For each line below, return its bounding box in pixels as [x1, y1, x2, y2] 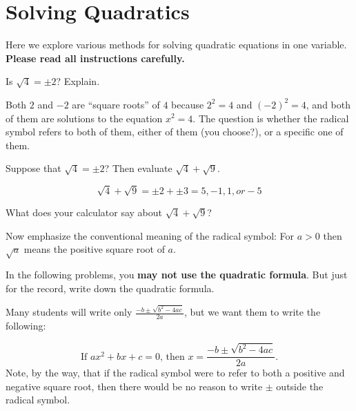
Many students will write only [6, 305, 132, 319]
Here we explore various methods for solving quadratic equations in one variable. [6, 37, 347, 52]
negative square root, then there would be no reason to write [6, 379, 263, 393]
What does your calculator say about [6, 205, 162, 220]
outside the [276, 379, 324, 393]
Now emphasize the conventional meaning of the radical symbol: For [6, 228, 295, 242]
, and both [306, 97, 351, 111]
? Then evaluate [104, 161, 172, 175]
